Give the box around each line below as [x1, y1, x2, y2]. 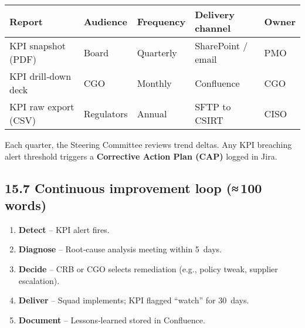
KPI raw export [9, 100, 74, 113]
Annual [137, 106, 167, 120]
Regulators [83, 106, 128, 120]
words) [5, 195, 47, 214]
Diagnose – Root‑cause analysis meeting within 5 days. [18, 243, 222, 255]
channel [195, 21, 231, 35]
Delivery [195, 8, 235, 21]
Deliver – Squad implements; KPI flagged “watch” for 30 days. [18, 294, 249, 306]
